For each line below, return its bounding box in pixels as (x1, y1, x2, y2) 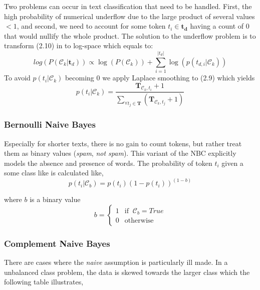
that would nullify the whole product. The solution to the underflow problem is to (4, 30, 256, 41)
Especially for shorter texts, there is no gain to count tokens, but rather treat (4, 138, 242, 148)
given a (221, 157, 243, 168)
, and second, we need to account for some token (17, 21, 166, 31)
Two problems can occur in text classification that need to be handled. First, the (4, 1, 252, 11)
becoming (65, 72, 94, 83)
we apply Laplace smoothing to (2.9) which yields (102, 72, 255, 83)
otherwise (124, 217, 154, 225)
